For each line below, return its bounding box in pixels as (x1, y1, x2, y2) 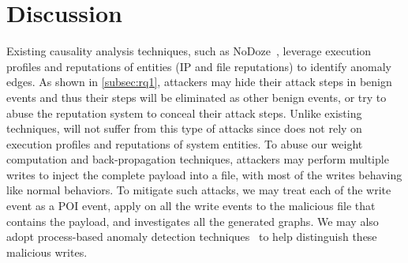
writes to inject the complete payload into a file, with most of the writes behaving (6, 166, 402, 182)
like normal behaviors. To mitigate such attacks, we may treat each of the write (6, 182, 391, 198)
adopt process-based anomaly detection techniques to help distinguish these (6, 228, 377, 245)
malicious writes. (6, 243, 88, 260)
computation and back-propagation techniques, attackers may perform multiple (6, 151, 389, 167)
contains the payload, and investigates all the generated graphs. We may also (6, 212, 379, 229)
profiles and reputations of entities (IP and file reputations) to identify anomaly (6, 58, 391, 74)
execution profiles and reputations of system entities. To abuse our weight (6, 135, 363, 152)
